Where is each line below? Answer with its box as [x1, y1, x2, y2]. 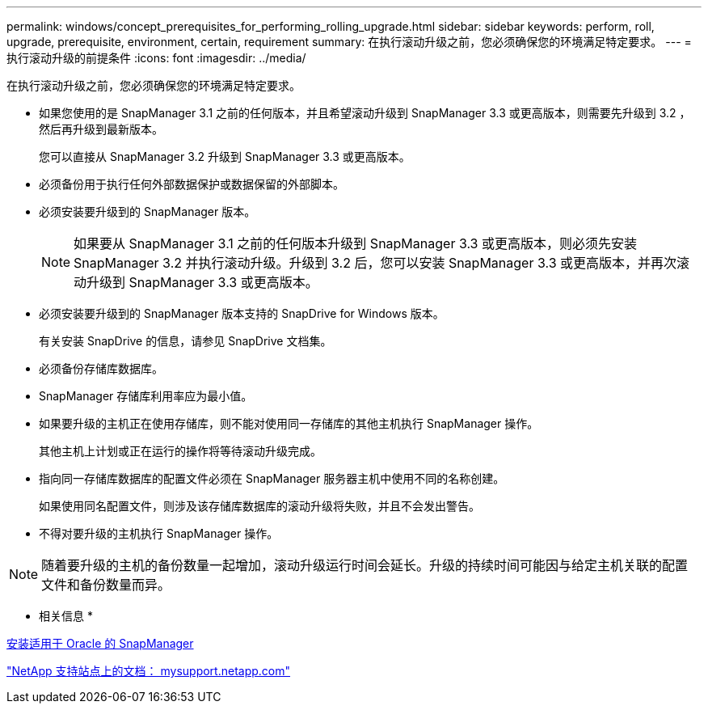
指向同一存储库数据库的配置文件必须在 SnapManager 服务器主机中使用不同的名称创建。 [39, 471, 505, 485]
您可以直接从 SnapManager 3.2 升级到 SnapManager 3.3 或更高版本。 [39, 150, 411, 163]
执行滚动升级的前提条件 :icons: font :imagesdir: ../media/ [6, 51, 306, 65]
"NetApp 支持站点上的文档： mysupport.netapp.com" [6, 664, 291, 678]
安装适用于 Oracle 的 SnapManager [6, 636, 194, 650]
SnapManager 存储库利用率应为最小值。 [39, 389, 253, 403]
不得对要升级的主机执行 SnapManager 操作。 [39, 526, 279, 540]
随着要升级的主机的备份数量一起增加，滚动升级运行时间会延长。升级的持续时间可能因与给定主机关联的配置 [41, 557, 689, 573]
